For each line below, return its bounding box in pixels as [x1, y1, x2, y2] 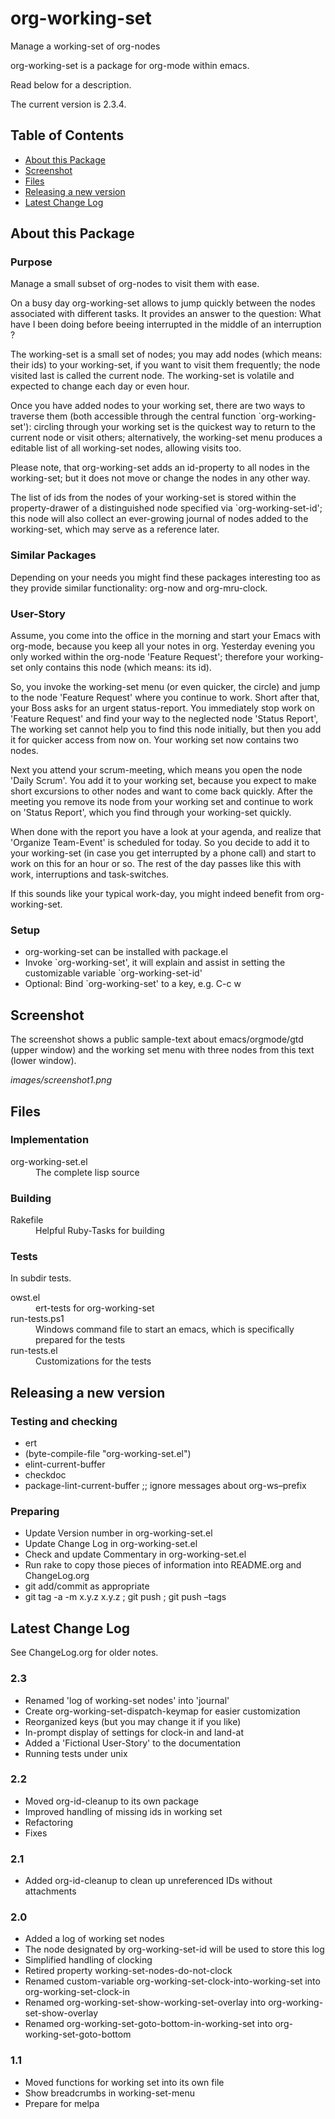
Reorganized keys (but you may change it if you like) [24, 1715, 242, 1727]
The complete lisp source [35, 1166, 140, 1178]
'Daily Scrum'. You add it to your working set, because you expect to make [10, 775, 317, 787]
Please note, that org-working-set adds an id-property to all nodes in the [10, 462, 310, 474]
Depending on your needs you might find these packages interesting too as [10, 571, 321, 583]
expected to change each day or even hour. [10, 380, 190, 392]
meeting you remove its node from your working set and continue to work [10, 796, 314, 808]
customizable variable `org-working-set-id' [24, 967, 203, 979]
